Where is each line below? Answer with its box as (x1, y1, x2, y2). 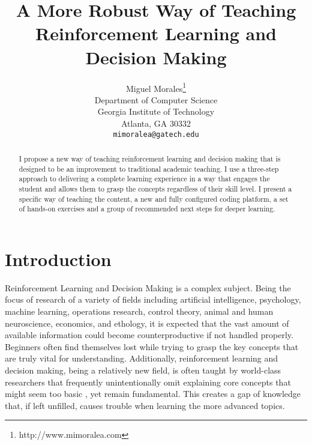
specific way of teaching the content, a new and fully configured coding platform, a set (19, 193, 289, 204)
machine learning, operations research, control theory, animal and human (5, 305, 274, 318)
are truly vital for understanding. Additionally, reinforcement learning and (5, 352, 278, 365)
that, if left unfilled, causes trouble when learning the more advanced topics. (5, 399, 285, 411)
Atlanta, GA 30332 (121, 117, 191, 129)
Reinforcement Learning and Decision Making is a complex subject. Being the (5, 281, 291, 294)
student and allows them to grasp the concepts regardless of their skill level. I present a (19, 183, 292, 193)
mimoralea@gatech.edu (113, 130, 199, 139)
